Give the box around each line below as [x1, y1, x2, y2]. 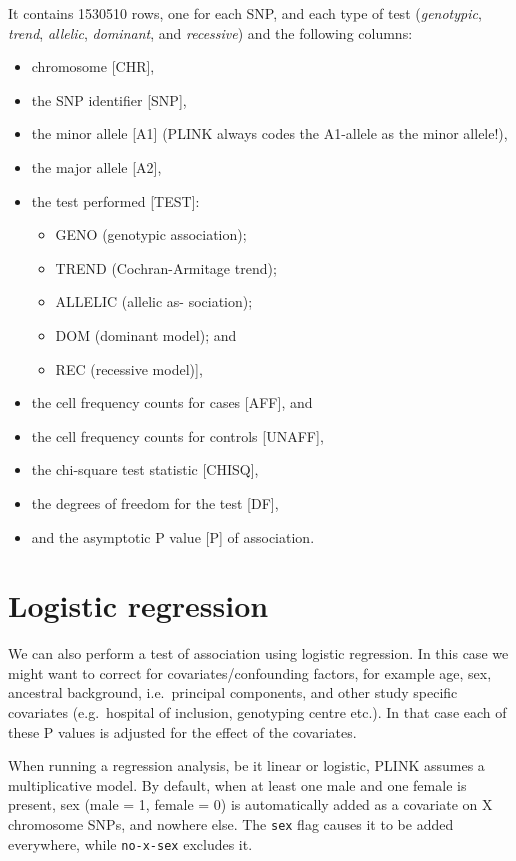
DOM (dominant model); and [55, 324, 237, 345]
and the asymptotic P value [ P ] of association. [31, 526, 315, 547]
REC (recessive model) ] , [55, 358, 203, 379]
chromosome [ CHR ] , [31, 56, 155, 77]
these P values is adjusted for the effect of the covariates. [8, 721, 357, 742]
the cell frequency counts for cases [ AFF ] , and [31, 392, 313, 413]
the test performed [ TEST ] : [31, 190, 200, 211]
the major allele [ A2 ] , [31, 156, 162, 177]
